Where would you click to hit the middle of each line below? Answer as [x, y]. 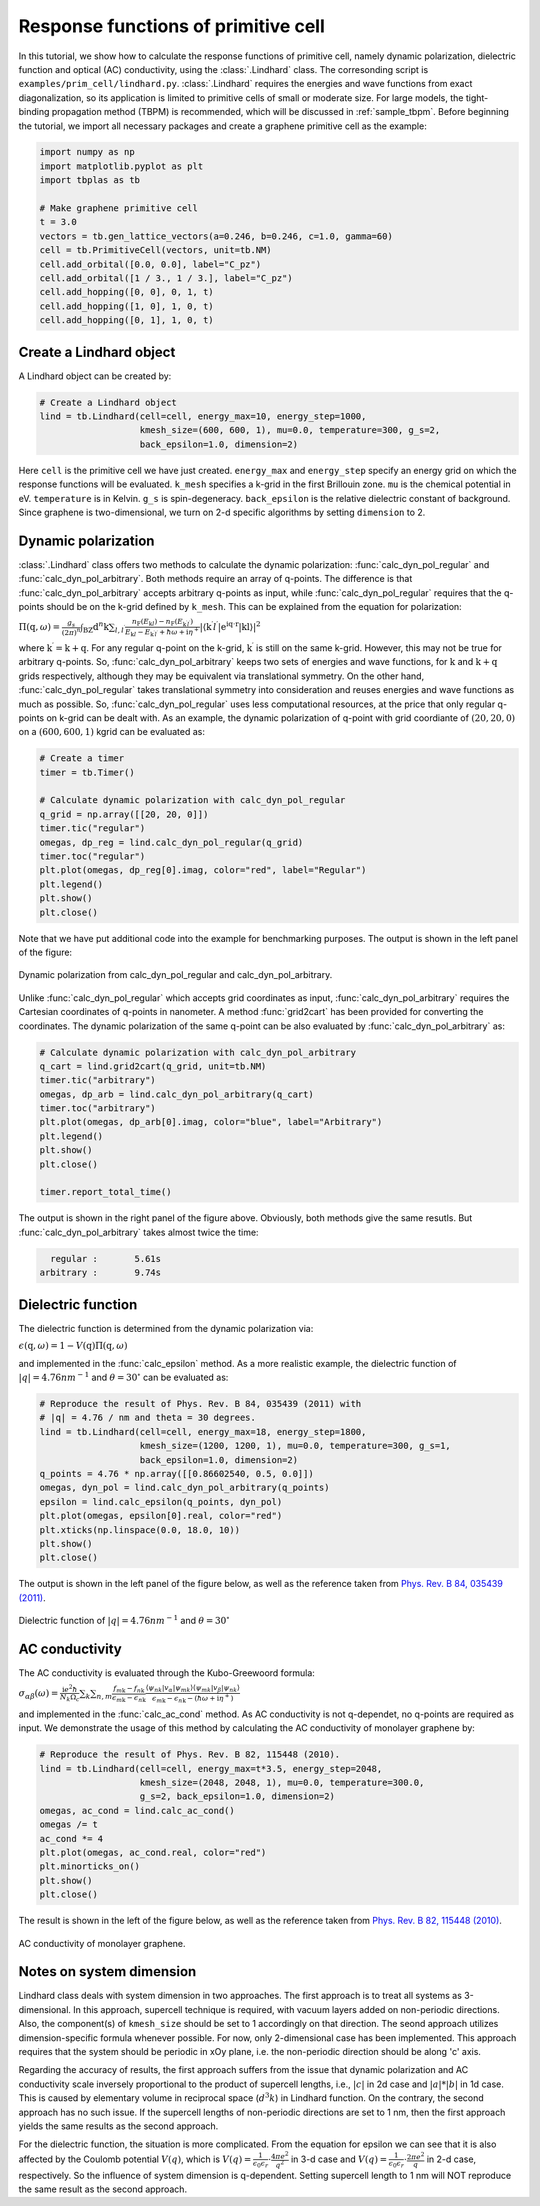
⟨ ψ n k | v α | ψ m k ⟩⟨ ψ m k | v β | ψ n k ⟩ [192, 1688]
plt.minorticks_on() [89, 1866]
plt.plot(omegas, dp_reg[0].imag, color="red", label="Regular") [203, 870]
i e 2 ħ [69, 1689]
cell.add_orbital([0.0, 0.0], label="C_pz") [150, 264]
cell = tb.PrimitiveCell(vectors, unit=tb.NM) [155, 250]
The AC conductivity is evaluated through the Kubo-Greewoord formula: [166, 1673]
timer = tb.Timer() [87, 772]
